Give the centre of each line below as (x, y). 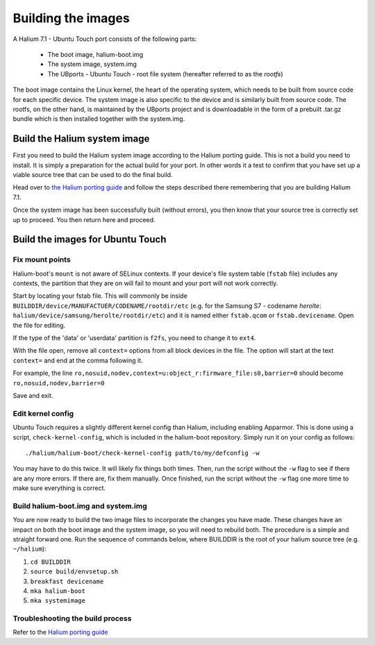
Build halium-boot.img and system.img (80, 505)
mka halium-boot (58, 591)
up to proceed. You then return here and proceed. (84, 219)
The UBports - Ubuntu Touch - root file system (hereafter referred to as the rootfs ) (166, 74)
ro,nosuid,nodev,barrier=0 (59, 383)
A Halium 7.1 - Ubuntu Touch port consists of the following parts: (105, 39)
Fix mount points (42, 260)
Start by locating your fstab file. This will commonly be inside (100, 296)
